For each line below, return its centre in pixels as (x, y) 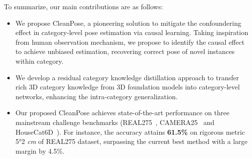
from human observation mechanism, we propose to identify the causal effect (130, 42)
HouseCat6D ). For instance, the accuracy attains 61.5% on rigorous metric (130, 132)
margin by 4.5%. (40, 150)
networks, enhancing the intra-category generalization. (96, 96)
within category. (39, 61)
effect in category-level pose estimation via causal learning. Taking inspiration (132, 32)
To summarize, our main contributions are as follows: (84, 6)
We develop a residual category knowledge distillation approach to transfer (127, 77)
